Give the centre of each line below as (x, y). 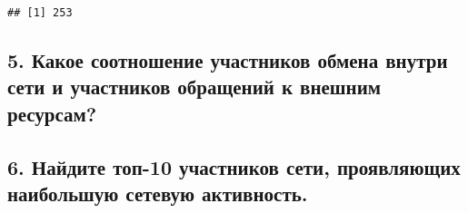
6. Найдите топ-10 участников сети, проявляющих (234, 166)
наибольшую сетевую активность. (158, 193)
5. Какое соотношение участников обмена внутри (228, 60)
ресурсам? (52, 113)
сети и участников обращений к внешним (194, 87)
